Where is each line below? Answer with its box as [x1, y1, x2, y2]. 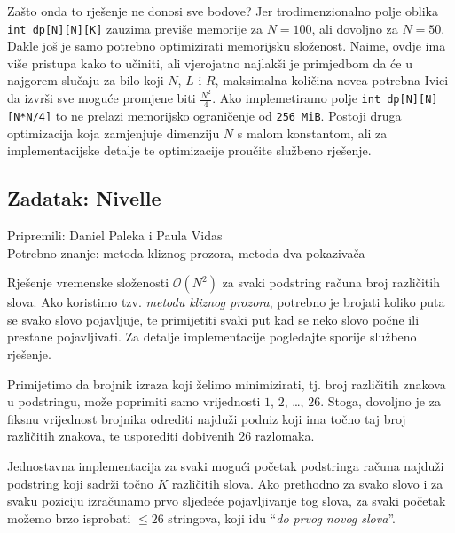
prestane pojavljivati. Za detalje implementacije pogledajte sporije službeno [7, 327, 417, 346]
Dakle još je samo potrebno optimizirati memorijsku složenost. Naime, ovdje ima [7, 36, 446, 55]
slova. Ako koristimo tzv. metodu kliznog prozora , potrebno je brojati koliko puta [7, 293, 445, 311]
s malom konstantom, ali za [237, 123, 388, 142]
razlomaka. [255, 427, 315, 445]
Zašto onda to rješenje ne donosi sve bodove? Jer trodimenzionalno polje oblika [7, 2, 438, 20]
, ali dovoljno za [311, 19, 398, 37]
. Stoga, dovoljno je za [320, 392, 441, 411]
